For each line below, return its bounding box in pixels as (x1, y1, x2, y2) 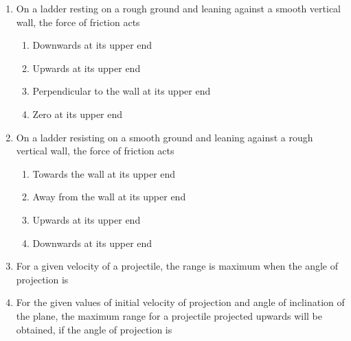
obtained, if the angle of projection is (16, 322, 172, 336)
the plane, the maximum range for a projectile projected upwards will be (16, 308, 322, 322)
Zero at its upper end (32, 106, 123, 121)
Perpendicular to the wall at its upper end (32, 84, 211, 98)
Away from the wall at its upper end (32, 189, 186, 204)
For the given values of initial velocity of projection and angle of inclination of (16, 295, 345, 309)
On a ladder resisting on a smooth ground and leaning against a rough (16, 130, 313, 144)
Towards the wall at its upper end (32, 166, 176, 180)
